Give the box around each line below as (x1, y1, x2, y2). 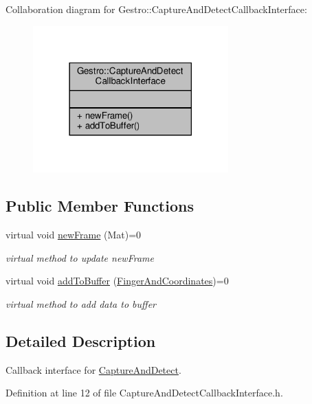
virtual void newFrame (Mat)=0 (5, 227, 142, 242)
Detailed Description (5, 330, 156, 351)
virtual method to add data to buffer (5, 296, 156, 311)
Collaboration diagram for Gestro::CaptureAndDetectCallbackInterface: (5, 2, 307, 16)
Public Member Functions (5, 195, 194, 216)
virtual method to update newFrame (5, 250, 154, 265)
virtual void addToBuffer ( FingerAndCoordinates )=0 (5, 273, 229, 288)
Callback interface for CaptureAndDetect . (5, 362, 181, 377)
